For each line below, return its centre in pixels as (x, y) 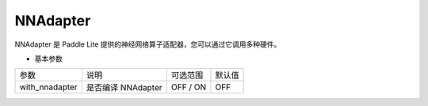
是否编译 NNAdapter (124, 88)
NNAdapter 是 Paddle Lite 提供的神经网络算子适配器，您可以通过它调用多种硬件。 (148, 44)
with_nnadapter (49, 87)
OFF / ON (188, 87)
